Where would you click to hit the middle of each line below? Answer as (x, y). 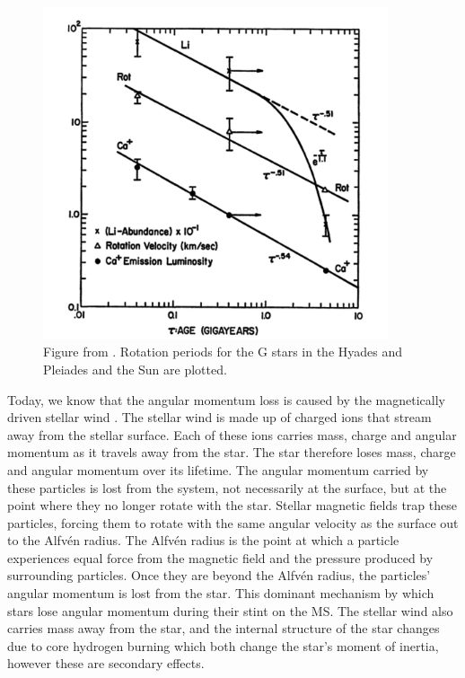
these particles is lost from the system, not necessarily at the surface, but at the (227, 487)
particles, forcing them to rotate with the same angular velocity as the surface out (233, 522)
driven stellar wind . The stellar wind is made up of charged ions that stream (219, 417)
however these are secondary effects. (106, 663)
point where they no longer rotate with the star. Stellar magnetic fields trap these (232, 505)
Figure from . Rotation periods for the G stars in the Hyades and (223, 352)
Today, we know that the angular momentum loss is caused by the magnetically (226, 399)
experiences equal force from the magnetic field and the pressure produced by (220, 557)
